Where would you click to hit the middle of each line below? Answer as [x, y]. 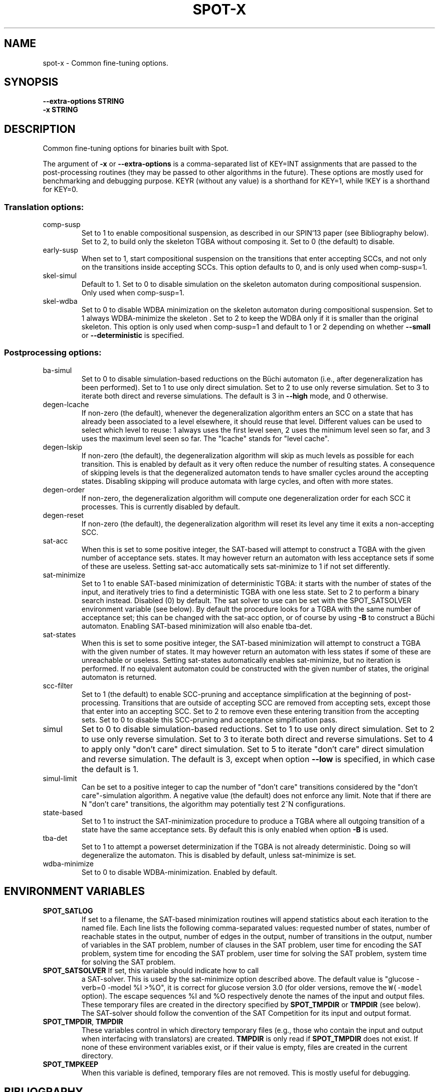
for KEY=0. [60, 190]
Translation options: [44, 207]
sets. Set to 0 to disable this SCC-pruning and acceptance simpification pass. [209, 719]
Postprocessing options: [53, 353]
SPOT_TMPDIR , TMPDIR [83, 1021]
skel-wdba [60, 301]
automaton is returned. [119, 677]
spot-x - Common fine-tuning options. [105, 63]
